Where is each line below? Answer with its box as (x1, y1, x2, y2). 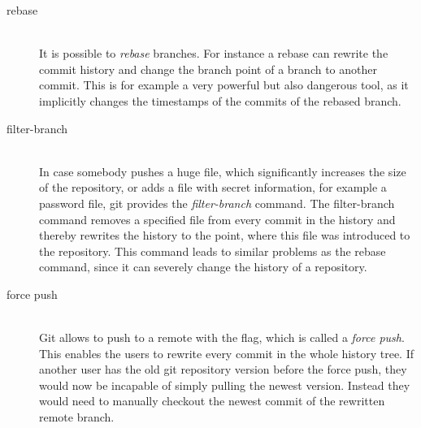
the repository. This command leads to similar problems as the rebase (39, 242, 386, 259)
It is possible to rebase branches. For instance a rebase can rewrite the (39, 45, 388, 62)
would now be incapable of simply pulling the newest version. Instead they (39, 376, 410, 393)
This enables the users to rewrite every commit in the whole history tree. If (39, 344, 414, 361)
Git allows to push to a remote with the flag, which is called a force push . (39, 329, 405, 346)
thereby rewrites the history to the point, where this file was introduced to (39, 227, 410, 244)
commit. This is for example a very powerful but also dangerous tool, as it (39, 76, 409, 93)
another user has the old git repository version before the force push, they (39, 361, 407, 378)
